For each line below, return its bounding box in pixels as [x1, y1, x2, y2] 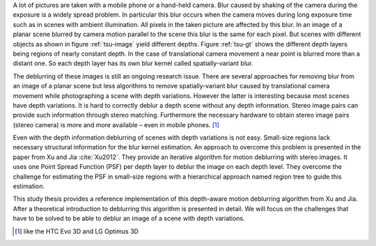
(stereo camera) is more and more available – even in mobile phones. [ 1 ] [13, 120, 219, 129]
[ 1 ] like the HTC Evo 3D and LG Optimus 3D [15, 227, 139, 236]
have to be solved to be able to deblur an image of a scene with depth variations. [13, 214, 245, 222]
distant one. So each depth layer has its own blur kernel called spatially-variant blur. [13, 59, 253, 67]
